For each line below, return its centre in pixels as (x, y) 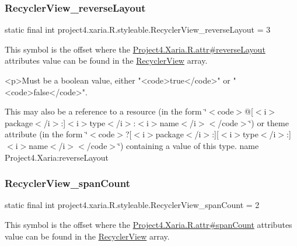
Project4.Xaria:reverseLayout (57, 157)
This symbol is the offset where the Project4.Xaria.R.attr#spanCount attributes (148, 224)
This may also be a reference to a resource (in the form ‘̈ (106, 111)
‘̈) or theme (269, 122)
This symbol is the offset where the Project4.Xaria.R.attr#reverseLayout (135, 49)
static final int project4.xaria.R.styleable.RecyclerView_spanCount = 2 (132, 205)
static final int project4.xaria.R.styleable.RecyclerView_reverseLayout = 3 (138, 30)
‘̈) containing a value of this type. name (188, 145)
